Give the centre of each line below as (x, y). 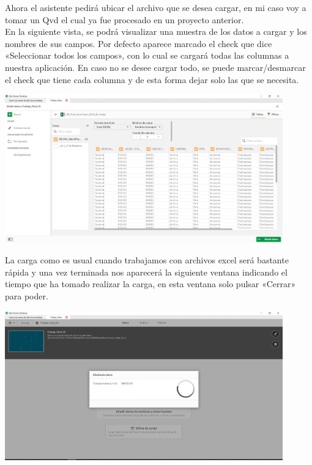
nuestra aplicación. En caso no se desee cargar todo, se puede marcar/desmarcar (155, 67)
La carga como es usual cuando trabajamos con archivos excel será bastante (147, 260)
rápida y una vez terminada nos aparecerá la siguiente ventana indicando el (146, 272)
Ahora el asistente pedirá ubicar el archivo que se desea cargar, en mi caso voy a (156, 7)
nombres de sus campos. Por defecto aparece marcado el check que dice (139, 43)
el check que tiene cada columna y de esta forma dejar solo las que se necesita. (152, 79)
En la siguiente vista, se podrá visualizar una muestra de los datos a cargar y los (156, 31)
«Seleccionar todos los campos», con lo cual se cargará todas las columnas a (147, 55)
